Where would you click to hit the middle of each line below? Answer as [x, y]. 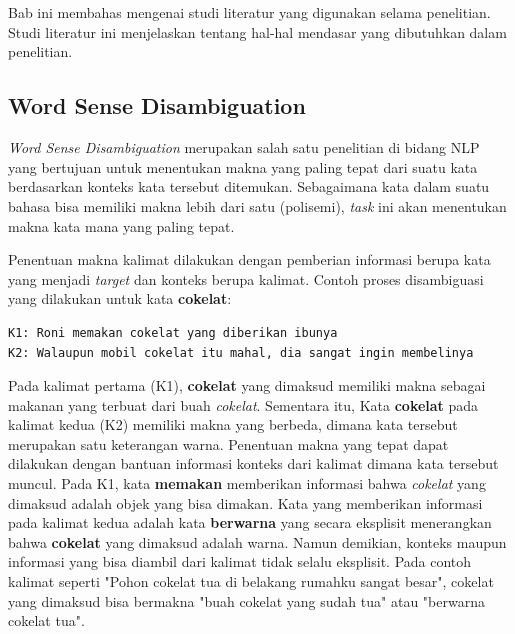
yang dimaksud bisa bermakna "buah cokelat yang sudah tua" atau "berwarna [246, 600]
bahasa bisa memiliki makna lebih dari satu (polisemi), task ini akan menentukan [257, 205]
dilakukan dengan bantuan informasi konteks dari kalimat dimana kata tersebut [253, 463]
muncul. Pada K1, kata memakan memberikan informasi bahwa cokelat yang [247, 483]
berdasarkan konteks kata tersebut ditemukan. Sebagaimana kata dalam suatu [249, 186]
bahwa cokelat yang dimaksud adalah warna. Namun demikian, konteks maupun [257, 541]
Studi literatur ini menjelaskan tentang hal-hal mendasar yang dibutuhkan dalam [257, 31]
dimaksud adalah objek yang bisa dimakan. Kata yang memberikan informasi [245, 502]
